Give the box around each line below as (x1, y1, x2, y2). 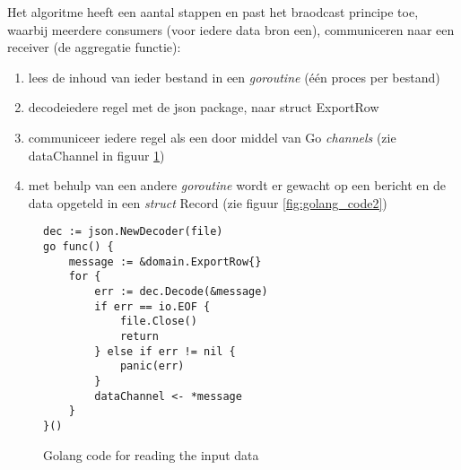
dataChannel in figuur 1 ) (28, 145, 165, 164)
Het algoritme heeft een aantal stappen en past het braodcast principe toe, (7, 3, 419, 21)
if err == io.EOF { (94, 300, 211, 313)
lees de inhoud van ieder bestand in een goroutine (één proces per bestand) (28, 67, 440, 86)
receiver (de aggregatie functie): (7, 38, 181, 57)
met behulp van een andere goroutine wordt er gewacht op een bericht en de (28, 176, 446, 195)
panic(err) (119, 360, 185, 373)
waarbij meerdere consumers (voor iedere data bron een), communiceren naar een (7, 20, 455, 39)
